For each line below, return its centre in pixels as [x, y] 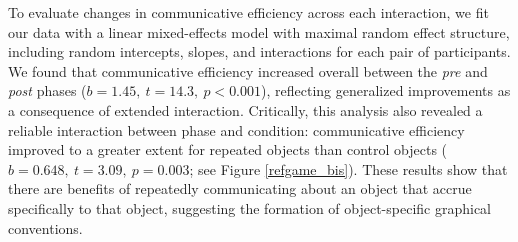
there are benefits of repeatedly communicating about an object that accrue [240, 188]
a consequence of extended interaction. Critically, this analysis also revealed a [245, 109]
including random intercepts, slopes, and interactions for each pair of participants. [259, 51]
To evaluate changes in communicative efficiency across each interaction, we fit [248, 12]
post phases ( [47, 90]
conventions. [45, 227]
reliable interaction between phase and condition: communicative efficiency [236, 129]
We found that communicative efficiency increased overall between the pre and [248, 70]
